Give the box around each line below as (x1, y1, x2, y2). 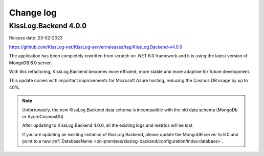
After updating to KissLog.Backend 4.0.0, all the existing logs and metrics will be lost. (22, 122, 194, 128)
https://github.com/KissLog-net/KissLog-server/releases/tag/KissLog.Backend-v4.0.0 (9, 44, 183, 50)
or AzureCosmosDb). (22, 113, 65, 119)
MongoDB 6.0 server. (9, 60, 52, 66)
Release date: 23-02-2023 (9, 35, 63, 41)
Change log (9, 7, 57, 18)
